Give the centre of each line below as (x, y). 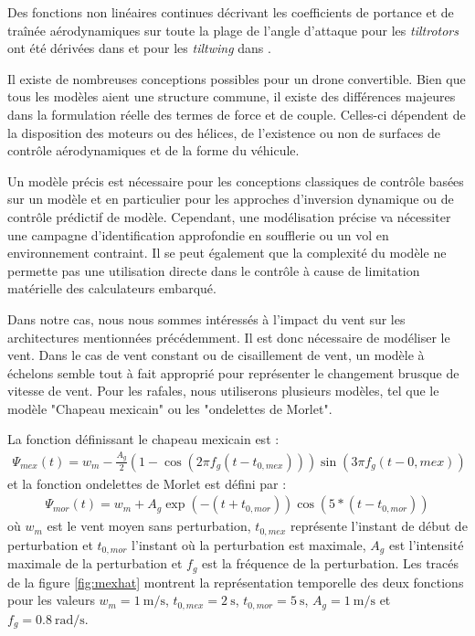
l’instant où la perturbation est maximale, (249, 544)
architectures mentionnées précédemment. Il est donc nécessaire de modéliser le (229, 337)
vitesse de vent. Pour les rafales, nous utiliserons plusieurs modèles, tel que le (223, 391)
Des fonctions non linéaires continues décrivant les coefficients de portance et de (231, 12)
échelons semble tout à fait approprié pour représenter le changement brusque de (233, 372)
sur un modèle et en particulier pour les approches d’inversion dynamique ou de (231, 199)
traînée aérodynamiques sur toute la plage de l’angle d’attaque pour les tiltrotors (233, 30)
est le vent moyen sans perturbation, (149, 526)
